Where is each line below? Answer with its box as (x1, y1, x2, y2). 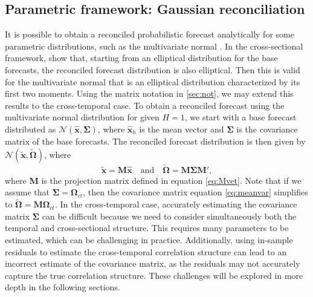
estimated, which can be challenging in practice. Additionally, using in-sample (5, 233, 293, 246)
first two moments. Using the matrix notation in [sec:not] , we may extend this (5, 87, 294, 100)
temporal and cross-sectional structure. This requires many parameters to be (5, 221, 289, 234)
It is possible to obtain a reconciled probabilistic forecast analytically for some (5, 28, 294, 41)
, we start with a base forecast (184, 111, 297, 123)
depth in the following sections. (5, 281, 120, 293)
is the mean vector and (139, 122, 224, 135)
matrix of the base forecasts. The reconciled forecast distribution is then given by (5, 134, 306, 147)
